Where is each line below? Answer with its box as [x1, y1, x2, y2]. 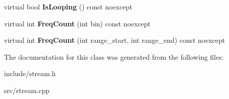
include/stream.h [4, 68, 56, 79]
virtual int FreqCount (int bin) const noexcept [4, 18, 151, 28]
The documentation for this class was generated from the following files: [4, 51, 224, 62]
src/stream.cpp [4, 85, 50, 95]
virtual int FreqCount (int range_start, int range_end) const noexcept [4, 35, 225, 45]
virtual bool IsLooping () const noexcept [4, 1, 133, 11]
